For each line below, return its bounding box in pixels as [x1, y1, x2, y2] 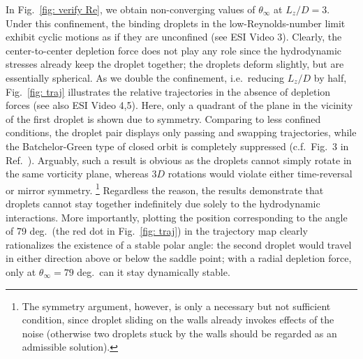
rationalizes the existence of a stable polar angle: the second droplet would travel [6, 237, 352, 251]
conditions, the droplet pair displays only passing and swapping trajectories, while [6, 125, 357, 140]
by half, [313, 70, 347, 85]
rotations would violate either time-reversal [168, 166, 353, 181]
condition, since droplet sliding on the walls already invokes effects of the [22, 312, 334, 327]
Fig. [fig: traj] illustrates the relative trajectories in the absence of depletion [6, 84, 331, 98]
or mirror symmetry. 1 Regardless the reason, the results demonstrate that [6, 180, 324, 197]
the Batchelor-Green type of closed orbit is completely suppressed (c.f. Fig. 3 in [6, 138, 349, 153]
